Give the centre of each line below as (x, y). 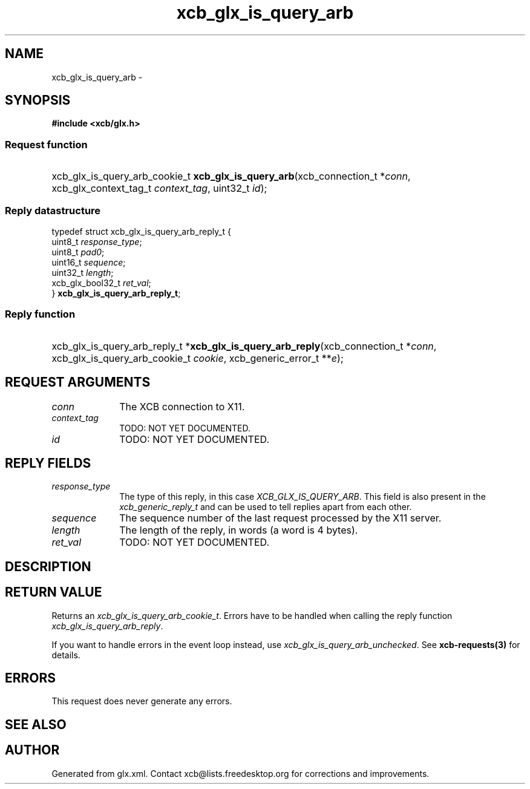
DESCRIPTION (48, 566)
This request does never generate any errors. (142, 701)
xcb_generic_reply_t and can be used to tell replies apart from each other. (266, 507)
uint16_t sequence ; (89, 262)
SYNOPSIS (38, 100)
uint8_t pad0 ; (78, 252)
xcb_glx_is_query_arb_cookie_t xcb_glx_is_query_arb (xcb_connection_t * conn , (231, 176)
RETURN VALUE (54, 592)
